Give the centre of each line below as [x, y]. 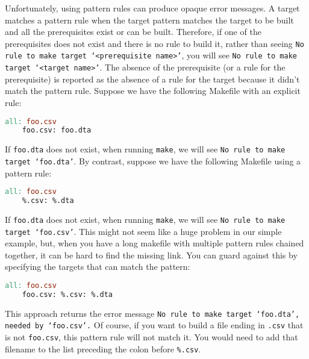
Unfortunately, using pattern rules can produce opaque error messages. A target [152, 8]
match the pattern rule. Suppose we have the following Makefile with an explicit [153, 91]
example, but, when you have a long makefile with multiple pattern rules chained [154, 243]
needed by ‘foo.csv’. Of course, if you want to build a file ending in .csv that [154, 325]
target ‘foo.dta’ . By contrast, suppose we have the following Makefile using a [153, 161]
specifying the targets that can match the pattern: [98, 267]
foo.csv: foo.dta [57, 130]
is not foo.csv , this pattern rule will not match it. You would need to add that [151, 337]
